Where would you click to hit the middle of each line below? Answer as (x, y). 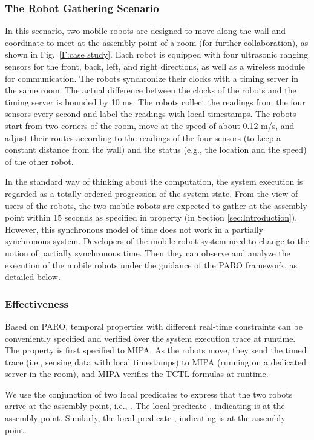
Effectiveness (37, 303)
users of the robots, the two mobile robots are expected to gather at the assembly (156, 205)
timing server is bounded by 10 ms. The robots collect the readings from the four (155, 102)
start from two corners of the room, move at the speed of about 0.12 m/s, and (150, 125)
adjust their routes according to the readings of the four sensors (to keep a (143, 137)
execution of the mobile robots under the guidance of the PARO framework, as (151, 265)
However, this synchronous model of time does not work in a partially (134, 229)
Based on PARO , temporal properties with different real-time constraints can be (154, 326)
